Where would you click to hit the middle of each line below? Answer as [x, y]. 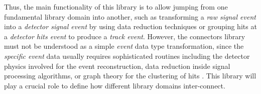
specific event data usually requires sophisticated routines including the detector [127, 56]
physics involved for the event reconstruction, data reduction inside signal [117, 66]
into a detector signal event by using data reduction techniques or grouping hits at [130, 26]
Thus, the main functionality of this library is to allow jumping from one [116, 7]
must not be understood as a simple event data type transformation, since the [124, 46]
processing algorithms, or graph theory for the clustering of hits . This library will [130, 76]
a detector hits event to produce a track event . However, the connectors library [125, 36]
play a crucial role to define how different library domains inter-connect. [115, 85]
